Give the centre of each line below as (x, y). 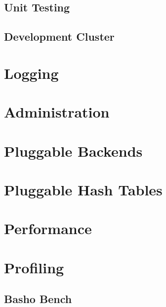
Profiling (34, 267)
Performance (48, 228)
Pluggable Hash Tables (83, 189)
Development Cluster (59, 36)
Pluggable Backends (73, 151)
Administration (57, 112)
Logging (31, 73)
